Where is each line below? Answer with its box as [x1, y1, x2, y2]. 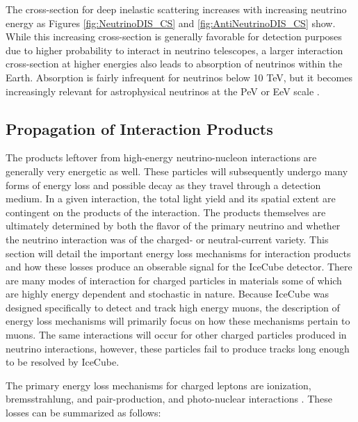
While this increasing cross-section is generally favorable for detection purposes [6, 29, 342, 44]
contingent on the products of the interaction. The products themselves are [6, 204, 326, 219]
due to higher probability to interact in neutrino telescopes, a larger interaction [6, 42, 343, 57]
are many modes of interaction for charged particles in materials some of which [6, 273, 342, 287]
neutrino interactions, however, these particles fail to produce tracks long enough [6, 341, 350, 355]
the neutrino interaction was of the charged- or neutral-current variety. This [6, 232, 329, 246]
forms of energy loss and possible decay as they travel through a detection [6, 177, 321, 192]
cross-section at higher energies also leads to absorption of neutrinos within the [6, 56, 343, 71]
